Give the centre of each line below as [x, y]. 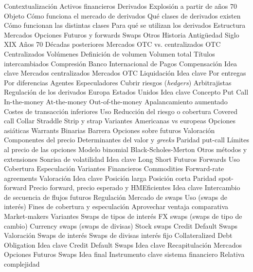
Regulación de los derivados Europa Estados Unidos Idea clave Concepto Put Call [126, 92]
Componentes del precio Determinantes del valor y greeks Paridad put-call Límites [126, 140]
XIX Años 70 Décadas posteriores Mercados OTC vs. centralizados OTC [112, 44]
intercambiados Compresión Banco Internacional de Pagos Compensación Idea [121, 63]
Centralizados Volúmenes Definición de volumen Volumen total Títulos [109, 53]
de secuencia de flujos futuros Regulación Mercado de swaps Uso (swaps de [116, 197]
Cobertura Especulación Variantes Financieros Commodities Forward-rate [114, 168]
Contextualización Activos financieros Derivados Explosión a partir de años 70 [120, 6]
